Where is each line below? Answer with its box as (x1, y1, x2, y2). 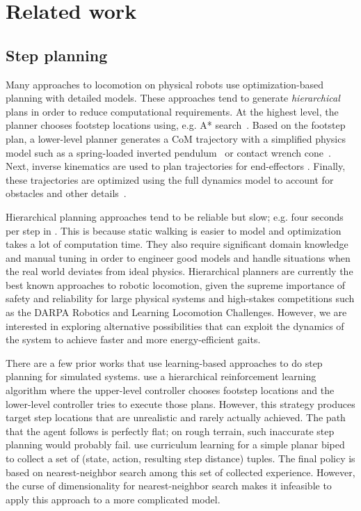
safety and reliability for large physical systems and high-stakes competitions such (6, 291, 355, 306)
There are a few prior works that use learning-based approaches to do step (6, 355, 323, 370)
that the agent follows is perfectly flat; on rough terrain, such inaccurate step (6, 423, 335, 438)
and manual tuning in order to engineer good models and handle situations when (6, 250, 351, 265)
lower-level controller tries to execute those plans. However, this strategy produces (6, 396, 355, 411)
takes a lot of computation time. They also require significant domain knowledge (6, 237, 348, 251)
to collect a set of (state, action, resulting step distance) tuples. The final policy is (6, 451, 355, 466)
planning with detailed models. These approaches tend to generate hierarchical (6, 91, 340, 105)
